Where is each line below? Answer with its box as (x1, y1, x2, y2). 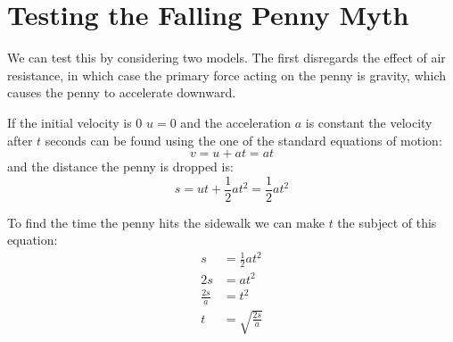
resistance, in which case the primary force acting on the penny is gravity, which (7, 65, 447, 84)
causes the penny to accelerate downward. (7, 83, 236, 102)
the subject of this (337, 213, 437, 231)
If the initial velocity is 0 (7, 113, 143, 131)
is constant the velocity (305, 113, 432, 131)
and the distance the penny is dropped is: (7, 157, 234, 176)
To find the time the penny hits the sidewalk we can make (7, 213, 325, 231)
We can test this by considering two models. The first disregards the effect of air (7, 48, 446, 67)
